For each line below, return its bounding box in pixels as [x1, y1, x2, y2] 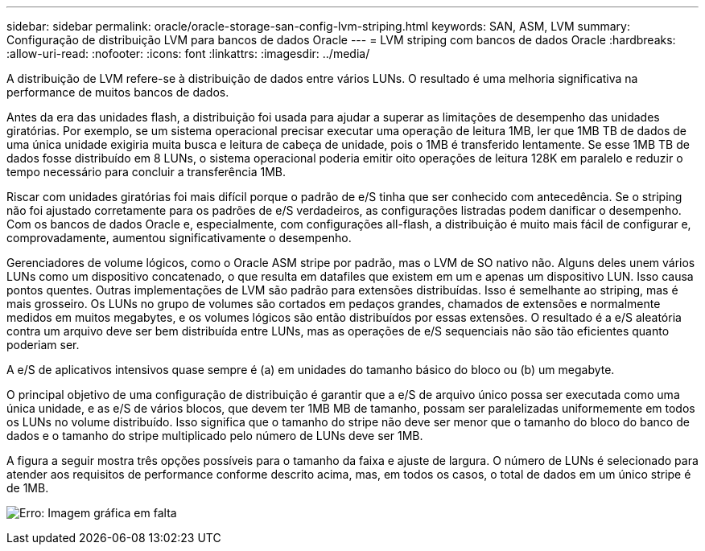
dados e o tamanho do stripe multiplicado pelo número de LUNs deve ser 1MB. [6, 429, 423, 442]
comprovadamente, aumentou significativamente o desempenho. [6, 231, 352, 245]
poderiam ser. [6, 338, 80, 352]
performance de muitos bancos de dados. [6, 85, 229, 99]
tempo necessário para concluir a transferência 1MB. [6, 165, 287, 179]
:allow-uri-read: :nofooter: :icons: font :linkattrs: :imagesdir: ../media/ [6, 47, 370, 60]
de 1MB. [6, 481, 49, 495]
